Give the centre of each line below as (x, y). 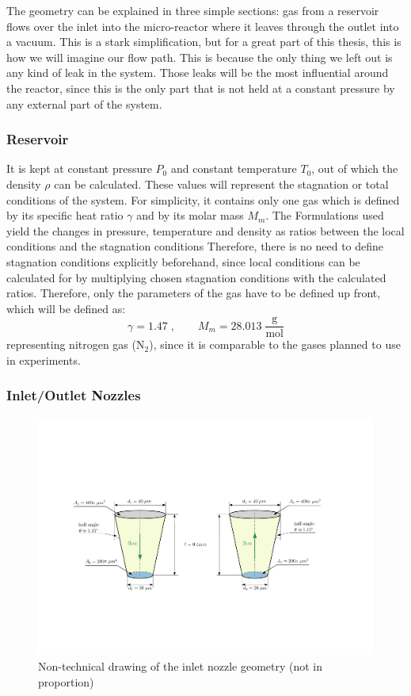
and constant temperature (234, 168)
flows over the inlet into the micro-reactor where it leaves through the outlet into (203, 26)
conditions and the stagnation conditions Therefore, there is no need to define (195, 246)
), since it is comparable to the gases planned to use (275, 344)
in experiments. (44, 359)
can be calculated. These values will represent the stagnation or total (221, 184)
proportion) (66, 681)
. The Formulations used (325, 215)
